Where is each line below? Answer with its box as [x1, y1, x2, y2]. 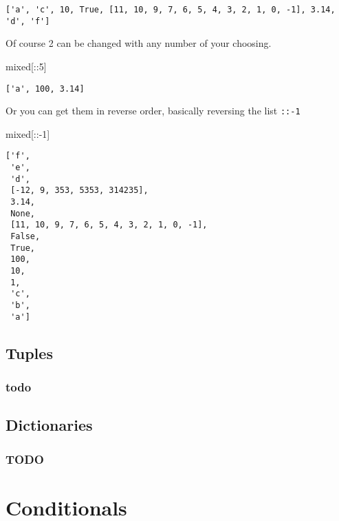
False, [10, 232, 41, 241]
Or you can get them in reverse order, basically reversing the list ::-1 [6, 103, 300, 118]
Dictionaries [6, 414, 93, 436]
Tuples [6, 342, 53, 363]
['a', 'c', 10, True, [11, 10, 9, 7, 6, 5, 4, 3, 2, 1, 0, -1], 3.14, [6, 5, 336, 14]
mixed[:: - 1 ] [6, 126, 50, 141]
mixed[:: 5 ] [6, 59, 47, 73]
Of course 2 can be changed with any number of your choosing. [6, 36, 272, 50]
